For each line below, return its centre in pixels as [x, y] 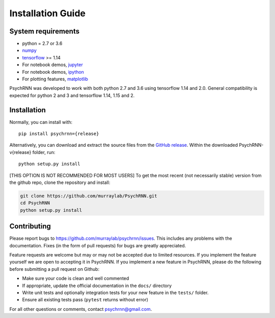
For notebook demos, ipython [53, 72]
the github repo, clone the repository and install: [60, 182]
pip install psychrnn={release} [59, 134]
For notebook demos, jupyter [53, 65]
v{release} [20, 152]
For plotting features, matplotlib [55, 79]
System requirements [45, 31]
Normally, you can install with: [41, 122]
